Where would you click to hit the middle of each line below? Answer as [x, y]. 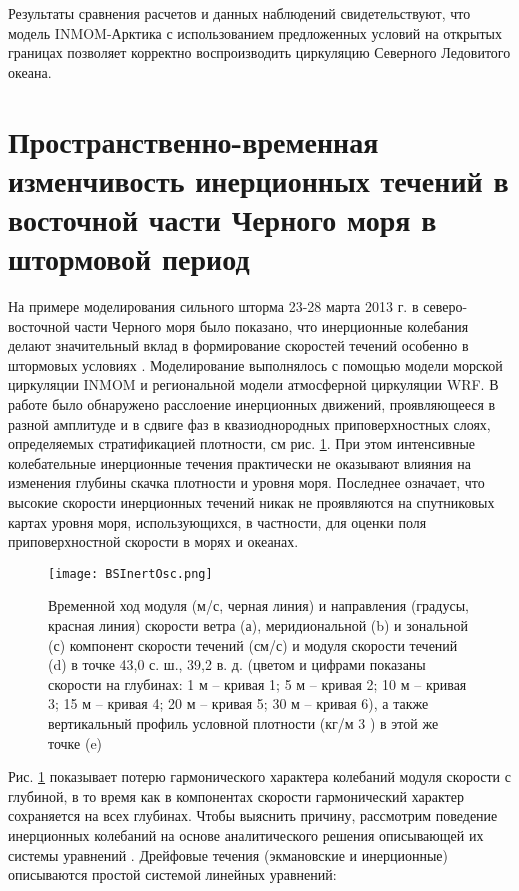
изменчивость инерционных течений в [258, 179]
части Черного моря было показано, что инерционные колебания [271, 325]
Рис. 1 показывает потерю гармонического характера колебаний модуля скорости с [259, 776]
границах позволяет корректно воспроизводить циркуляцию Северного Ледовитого [259, 52]
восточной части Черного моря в [222, 218]
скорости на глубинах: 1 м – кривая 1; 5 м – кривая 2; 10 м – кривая [257, 683]
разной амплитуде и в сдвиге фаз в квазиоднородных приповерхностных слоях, [249, 423]
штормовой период [129, 258]
